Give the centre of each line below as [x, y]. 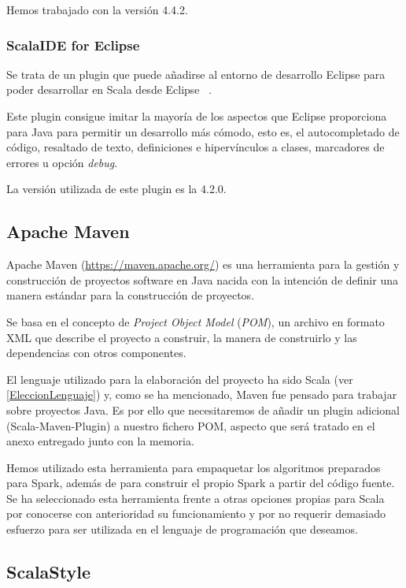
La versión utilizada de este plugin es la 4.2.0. [116, 189]
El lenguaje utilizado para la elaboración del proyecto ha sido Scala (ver [180, 379]
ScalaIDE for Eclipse [73, 45]
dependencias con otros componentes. [96, 353]
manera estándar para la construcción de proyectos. [131, 295]
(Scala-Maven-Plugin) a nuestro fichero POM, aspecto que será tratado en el [191, 425]
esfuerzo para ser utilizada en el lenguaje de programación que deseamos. [182, 529]
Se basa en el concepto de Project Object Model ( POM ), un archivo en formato [196, 321]
